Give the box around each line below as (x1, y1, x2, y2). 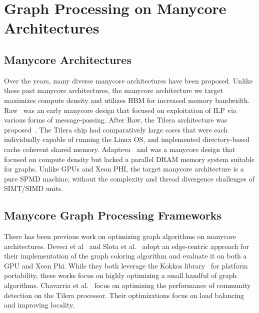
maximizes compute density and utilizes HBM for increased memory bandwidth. (4, 94, 250, 105)
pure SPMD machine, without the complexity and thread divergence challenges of (4, 173, 254, 183)
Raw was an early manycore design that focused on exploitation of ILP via (4, 104, 236, 115)
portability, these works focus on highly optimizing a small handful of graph (4, 270, 237, 280)
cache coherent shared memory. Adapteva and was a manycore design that (4, 143, 235, 154)
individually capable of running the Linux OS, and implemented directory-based (4, 134, 249, 144)
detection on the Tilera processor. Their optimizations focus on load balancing (4, 289, 244, 300)
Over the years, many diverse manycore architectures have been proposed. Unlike (4, 75, 253, 85)
